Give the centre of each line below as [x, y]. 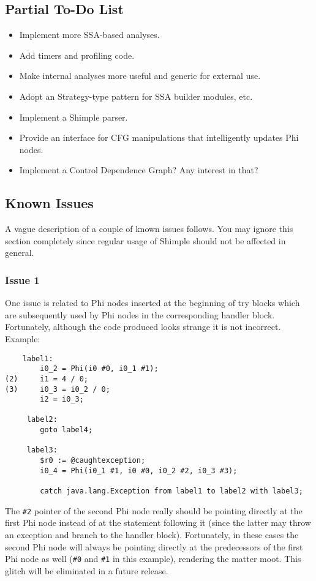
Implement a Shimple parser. [73, 117]
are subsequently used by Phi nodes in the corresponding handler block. [140, 314]
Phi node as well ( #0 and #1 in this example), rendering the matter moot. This [153, 559]
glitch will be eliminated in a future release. [87, 570]
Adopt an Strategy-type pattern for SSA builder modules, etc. [136, 96]
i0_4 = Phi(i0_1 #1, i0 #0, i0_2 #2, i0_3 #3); [139, 470]
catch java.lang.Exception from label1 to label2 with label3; [171, 491]
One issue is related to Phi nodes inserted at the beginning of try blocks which [152, 303]
